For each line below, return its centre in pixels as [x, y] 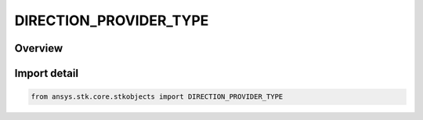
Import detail [46, 73]
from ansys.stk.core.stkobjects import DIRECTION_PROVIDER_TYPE [157, 97]
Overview [39, 48]
